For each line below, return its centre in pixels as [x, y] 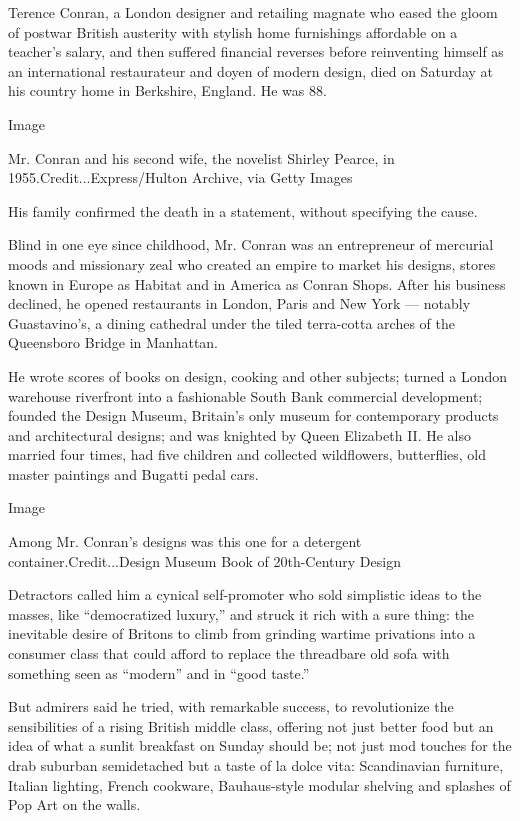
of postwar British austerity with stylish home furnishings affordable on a [233, 31]
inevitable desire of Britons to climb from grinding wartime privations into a [242, 633]
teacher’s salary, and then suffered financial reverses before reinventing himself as [256, 51]
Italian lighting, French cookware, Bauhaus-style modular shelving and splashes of [259, 784]
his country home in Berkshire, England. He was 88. [167, 90]
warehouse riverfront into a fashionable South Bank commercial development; [245, 395]
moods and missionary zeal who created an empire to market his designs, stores [252, 263]
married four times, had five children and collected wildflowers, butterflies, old [247, 454]
